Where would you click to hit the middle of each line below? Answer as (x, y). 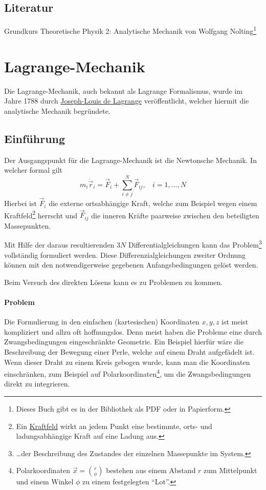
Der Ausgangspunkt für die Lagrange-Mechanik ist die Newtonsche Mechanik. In (130, 160)
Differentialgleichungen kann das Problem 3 (195, 244)
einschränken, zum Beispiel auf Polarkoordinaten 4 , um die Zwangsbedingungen (128, 373)
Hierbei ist (20, 203)
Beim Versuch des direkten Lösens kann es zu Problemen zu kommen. (114, 282)
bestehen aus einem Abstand (151, 470)
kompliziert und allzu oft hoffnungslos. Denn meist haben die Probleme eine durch (133, 331)
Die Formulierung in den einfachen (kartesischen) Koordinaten (102, 322)
